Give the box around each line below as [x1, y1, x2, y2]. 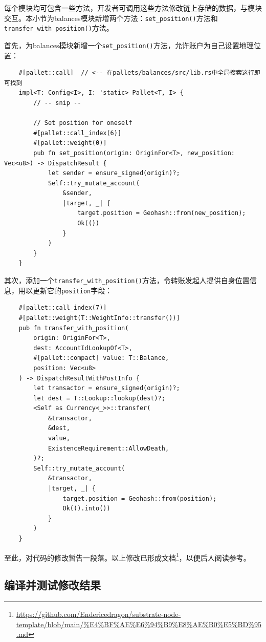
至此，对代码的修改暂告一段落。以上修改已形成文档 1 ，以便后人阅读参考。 [4, 550, 251, 563]
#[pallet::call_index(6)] [33, 129, 122, 137]
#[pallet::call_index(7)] [18, 304, 107, 312]
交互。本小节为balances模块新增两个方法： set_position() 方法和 [4, 12, 218, 23]
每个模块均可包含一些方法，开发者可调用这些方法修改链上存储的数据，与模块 [4, 3, 262, 13]
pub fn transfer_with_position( [18, 324, 129, 332]
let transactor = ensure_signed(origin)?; [33, 384, 180, 392]
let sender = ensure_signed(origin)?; [48, 169, 180, 177]
